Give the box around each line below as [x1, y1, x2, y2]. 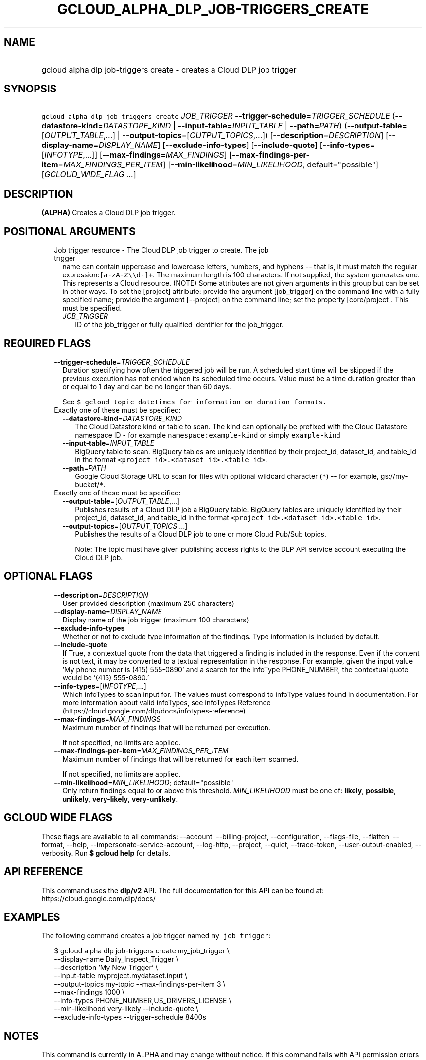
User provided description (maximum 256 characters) [62, 599, 234, 607]
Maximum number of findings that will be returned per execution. [62, 723, 271, 731]
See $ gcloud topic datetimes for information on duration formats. [62, 397, 327, 406]
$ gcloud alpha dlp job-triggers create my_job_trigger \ [54, 947, 230, 955]
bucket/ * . [75, 480, 106, 489]
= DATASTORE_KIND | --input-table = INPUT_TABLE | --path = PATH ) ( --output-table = [98, 121, 408, 131]
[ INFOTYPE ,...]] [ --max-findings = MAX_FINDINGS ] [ [41, 150, 232, 160]
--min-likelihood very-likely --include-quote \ [54, 1005, 198, 1013]
